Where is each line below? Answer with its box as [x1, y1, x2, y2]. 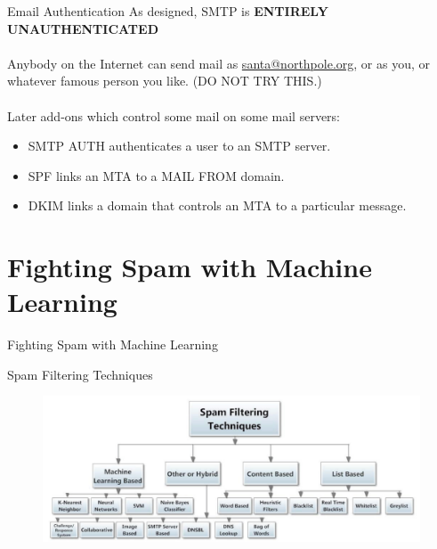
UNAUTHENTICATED [7, 19, 158, 37]
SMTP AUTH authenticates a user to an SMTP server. [28, 136, 331, 155]
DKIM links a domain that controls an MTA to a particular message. [28, 196, 407, 215]
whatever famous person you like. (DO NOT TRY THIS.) [7, 71, 322, 90]
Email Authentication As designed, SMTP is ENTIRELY [7, 2, 328, 20]
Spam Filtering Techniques [7, 365, 153, 383]
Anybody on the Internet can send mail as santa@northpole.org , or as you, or [7, 53, 430, 72]
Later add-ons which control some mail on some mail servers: [7, 106, 341, 125]
